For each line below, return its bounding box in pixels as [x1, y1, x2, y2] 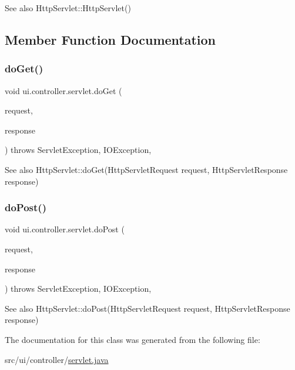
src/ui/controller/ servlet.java [5, 353, 109, 365]
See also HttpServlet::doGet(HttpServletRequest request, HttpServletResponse [5, 163, 288, 175]
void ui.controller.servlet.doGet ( [5, 84, 122, 96]
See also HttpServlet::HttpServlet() [5, 2, 131, 14]
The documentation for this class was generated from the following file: [5, 333, 260, 345]
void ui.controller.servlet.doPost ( [5, 223, 125, 235]
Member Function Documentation [5, 30, 216, 48]
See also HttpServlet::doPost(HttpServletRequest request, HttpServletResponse [5, 302, 290, 314]
